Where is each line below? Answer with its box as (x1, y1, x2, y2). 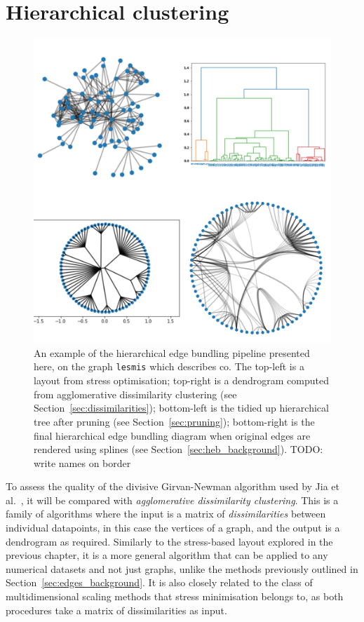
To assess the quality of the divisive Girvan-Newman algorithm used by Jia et (6, 479, 340, 494)
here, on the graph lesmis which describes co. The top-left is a (34, 359, 304, 374)
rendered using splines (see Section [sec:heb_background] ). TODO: (34, 442, 323, 457)
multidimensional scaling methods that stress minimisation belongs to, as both (6, 589, 344, 604)
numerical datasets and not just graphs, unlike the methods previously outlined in (6, 561, 358, 576)
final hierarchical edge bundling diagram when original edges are (34, 428, 311, 442)
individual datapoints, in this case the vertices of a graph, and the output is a (6, 520, 340, 535)
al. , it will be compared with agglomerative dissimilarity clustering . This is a (6, 492, 339, 507)
